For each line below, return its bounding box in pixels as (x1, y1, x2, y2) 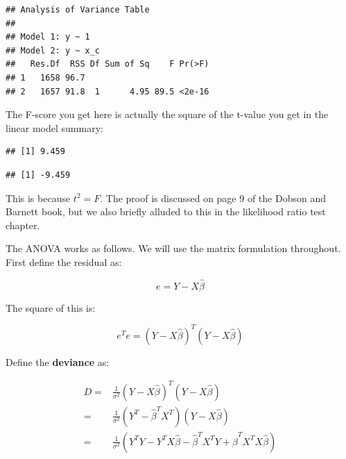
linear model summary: (6, 120, 103, 135)
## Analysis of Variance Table (6, 5, 150, 15)
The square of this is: (6, 300, 96, 315)
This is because (6, 190, 71, 205)
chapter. (6, 217, 40, 232)
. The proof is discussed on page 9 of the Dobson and (100, 190, 326, 205)
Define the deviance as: (6, 354, 110, 369)
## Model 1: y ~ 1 (6, 32, 90, 42)
